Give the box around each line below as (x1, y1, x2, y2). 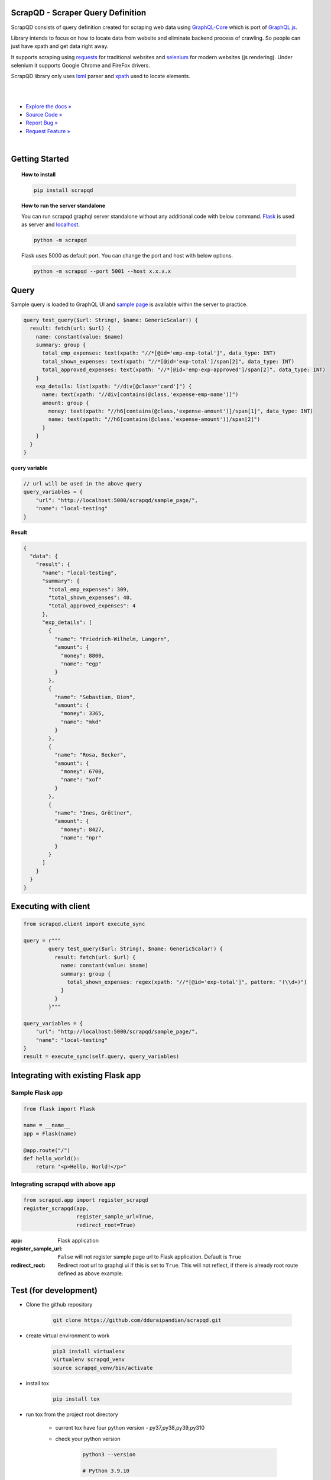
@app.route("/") (23, 1147, 71, 1154)
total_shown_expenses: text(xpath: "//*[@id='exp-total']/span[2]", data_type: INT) (42, 358, 295, 365)
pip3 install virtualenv (53, 1348, 125, 1355)
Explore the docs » (25, 102, 72, 110)
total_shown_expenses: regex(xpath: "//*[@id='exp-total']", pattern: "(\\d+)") (67, 979, 307, 985)
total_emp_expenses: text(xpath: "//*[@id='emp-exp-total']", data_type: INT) (42, 350, 276, 356)
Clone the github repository (25, 1301, 93, 1308)
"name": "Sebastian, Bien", (54, 693, 136, 700)
